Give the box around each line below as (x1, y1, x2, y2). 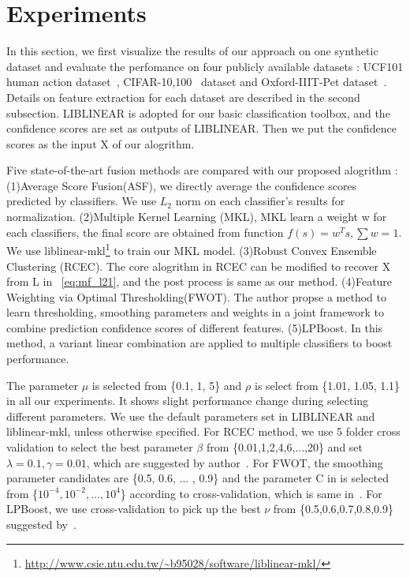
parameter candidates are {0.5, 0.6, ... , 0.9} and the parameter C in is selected (6, 470, 389, 486)
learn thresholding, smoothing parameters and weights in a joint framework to (6, 304, 384, 320)
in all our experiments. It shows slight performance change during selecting (6, 392, 369, 409)
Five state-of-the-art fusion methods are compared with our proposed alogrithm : (6, 162, 398, 178)
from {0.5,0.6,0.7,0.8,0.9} (273, 500, 393, 517)
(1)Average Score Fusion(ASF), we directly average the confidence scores (6, 177, 357, 193)
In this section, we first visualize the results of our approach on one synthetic (6, 43, 378, 59)
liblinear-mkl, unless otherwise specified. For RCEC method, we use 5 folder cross (6, 423, 401, 440)
